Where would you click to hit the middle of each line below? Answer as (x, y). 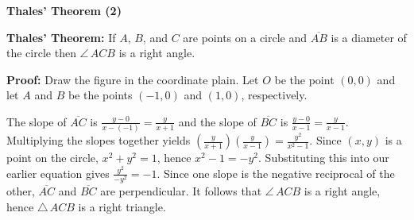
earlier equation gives (58, 173)
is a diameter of (369, 37)
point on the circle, (52, 158)
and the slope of (217, 121)
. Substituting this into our (324, 158)
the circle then (41, 53)
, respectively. (274, 95)
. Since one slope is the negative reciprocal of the (276, 173)
